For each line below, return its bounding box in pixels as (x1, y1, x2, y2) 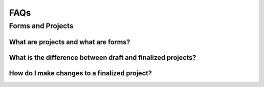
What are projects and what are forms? (9, 38, 131, 46)
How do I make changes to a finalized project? (9, 69, 152, 77)
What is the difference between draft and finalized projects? (9, 53, 197, 62)
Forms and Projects (9, 22, 74, 30)
